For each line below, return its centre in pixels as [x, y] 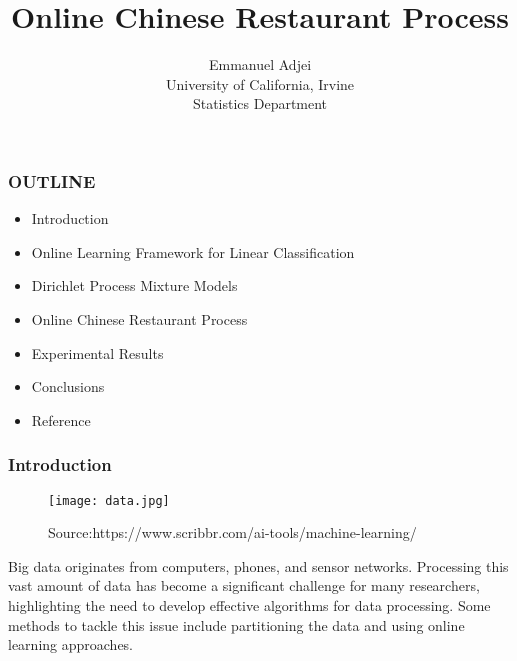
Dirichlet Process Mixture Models [134, 285]
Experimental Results [97, 352]
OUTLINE [52, 180]
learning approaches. [71, 644]
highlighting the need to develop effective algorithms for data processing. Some [249, 605]
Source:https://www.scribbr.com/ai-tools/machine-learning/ [232, 532]
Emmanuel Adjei [260, 64]
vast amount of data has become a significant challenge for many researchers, [244, 585]
